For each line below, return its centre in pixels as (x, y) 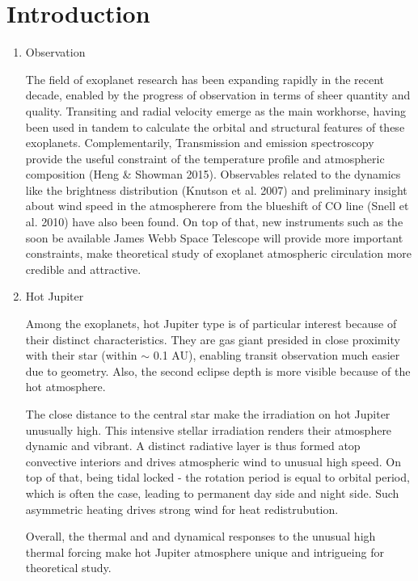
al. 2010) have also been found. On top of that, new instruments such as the (214, 222)
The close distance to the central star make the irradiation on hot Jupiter (208, 414)
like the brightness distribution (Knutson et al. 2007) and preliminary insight (216, 189)
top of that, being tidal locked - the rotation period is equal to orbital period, (217, 477)
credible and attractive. (83, 269)
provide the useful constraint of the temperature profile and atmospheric (205, 158)
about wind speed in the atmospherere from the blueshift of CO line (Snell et (217, 206)
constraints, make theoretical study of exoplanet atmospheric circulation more (219, 253)
